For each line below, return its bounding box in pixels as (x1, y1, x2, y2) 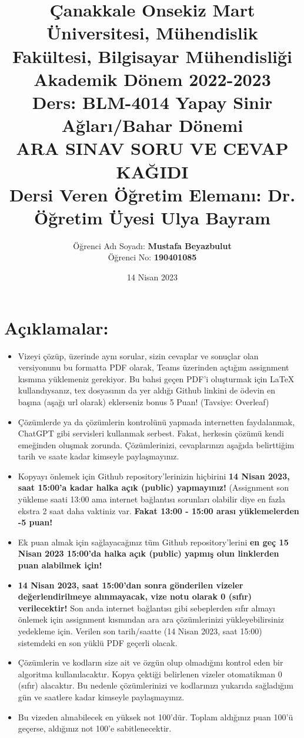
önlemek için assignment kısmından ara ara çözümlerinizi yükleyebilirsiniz (18, 613, 284, 626)
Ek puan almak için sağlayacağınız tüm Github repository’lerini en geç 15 (18, 535, 289, 548)
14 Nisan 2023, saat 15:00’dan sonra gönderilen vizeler (18, 578, 243, 591)
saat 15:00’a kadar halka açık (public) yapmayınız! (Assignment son (18, 481, 289, 494)
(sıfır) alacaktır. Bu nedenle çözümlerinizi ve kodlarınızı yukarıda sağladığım (18, 679, 293, 691)
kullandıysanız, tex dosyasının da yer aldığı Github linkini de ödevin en (18, 384, 275, 396)
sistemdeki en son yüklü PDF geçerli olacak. (18, 636, 178, 648)
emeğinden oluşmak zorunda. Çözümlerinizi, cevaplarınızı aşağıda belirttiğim (18, 438, 295, 451)
